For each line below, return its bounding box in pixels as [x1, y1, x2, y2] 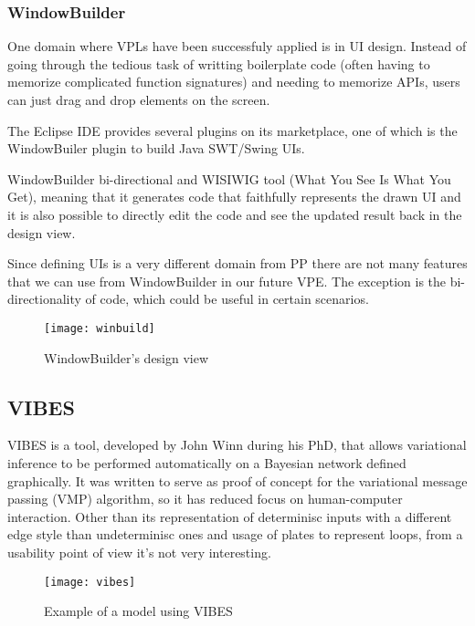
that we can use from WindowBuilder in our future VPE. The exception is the [7, 271, 447, 290]
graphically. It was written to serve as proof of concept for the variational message [7, 471, 468, 490]
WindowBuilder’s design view [44, 348, 209, 367]
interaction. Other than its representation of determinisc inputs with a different [7, 506, 452, 526]
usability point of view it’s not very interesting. [7, 542, 271, 561]
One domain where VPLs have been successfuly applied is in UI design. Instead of [7, 37, 467, 56]
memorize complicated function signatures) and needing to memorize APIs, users [7, 72, 460, 91]
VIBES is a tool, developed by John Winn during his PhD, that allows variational [7, 435, 467, 454]
